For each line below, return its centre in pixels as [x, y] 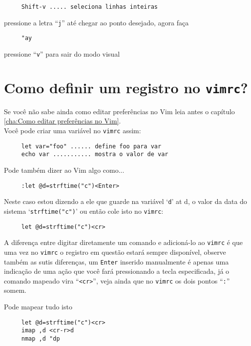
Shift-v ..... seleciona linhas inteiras [89, 7]
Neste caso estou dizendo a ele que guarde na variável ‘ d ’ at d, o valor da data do [125, 201]
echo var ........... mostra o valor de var [95, 154]
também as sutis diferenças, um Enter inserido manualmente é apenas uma [116, 261]
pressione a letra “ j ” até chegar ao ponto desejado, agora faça [96, 22]
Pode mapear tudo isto [38, 307]
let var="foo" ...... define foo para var [91, 146]
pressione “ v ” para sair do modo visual [62, 53]
